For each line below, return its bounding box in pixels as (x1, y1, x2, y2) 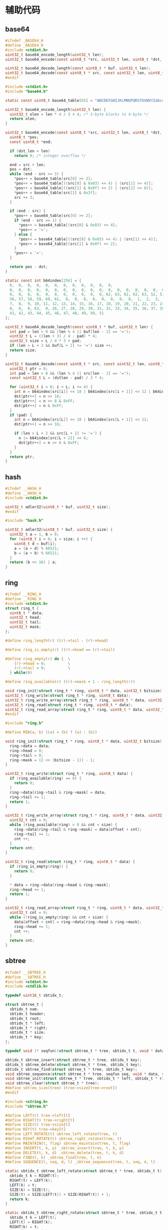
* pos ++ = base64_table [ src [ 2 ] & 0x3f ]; (14, 190, 97, 195)
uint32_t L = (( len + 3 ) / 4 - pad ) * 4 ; (9, 334, 97, 339)
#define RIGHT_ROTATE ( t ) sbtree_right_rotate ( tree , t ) (5, 1136, 122, 1142)
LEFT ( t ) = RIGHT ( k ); (9, 1220, 52, 1225)
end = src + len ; (9, 162, 46, 167)
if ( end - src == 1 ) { (14, 218, 61, 223)
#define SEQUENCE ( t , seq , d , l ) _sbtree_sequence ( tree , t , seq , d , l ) (5, 1160, 155, 1165)
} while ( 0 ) (9, 670, 32, 675)
